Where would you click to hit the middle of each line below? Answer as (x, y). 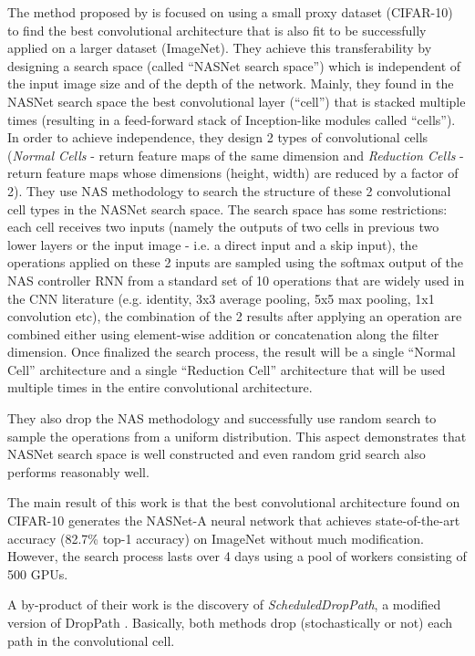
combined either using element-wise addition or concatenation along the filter (223, 333)
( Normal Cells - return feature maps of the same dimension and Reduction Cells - (236, 155)
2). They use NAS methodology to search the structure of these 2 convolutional (229, 190)
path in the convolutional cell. (91, 640)
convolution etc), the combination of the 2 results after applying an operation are (235, 316)
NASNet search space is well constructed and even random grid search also (217, 454)
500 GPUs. (38, 573)
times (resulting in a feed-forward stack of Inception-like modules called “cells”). (232, 119)
